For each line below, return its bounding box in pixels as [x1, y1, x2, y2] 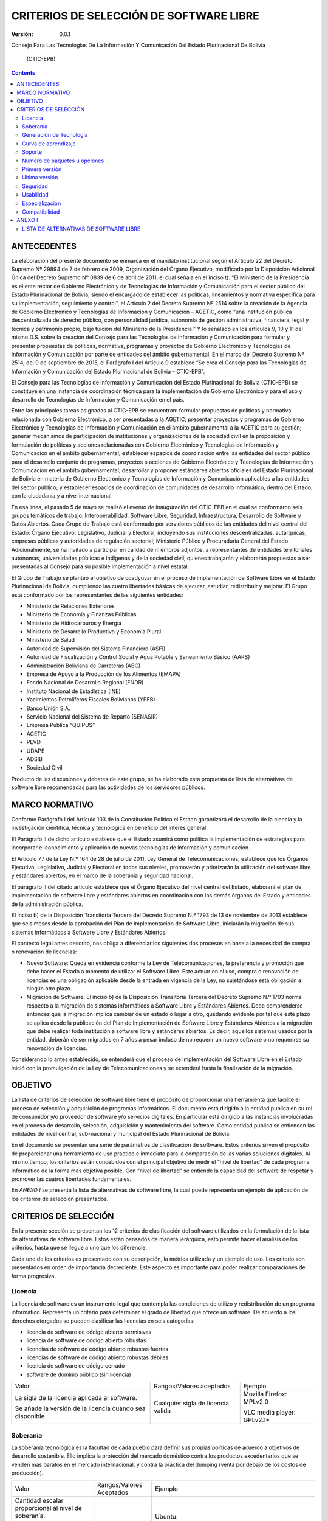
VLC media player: [243, 1408, 296, 1417]
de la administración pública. [11, 900, 83, 908]
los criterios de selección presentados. [11, 1195, 109, 1202]
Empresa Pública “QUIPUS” [26, 722, 95, 729]
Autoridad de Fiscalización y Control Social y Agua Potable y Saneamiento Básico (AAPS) [26, 653, 250, 661]
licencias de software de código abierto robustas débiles [26, 1354, 169, 1361]
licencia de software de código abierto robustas [26, 1337, 146, 1344]
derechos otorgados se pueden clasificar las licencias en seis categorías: [11, 1317, 195, 1324]
